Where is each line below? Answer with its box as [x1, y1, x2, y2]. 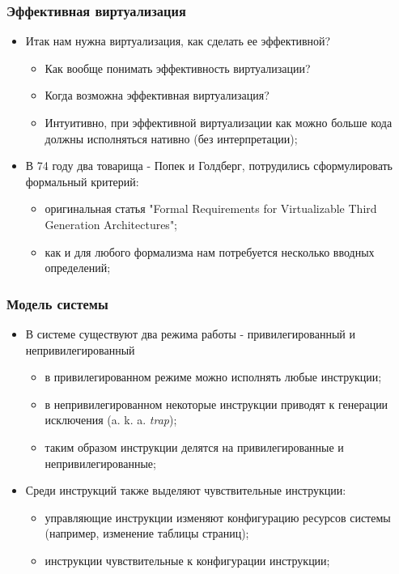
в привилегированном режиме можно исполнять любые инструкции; [45, 368, 382, 385]
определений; [45, 259, 111, 276]
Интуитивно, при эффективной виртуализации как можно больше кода [45, 114, 393, 130]
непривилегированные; [45, 454, 156, 471]
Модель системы [6, 293, 108, 313]
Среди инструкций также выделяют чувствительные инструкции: [25, 482, 346, 499]
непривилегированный [25, 341, 135, 358]
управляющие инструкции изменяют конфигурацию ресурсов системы [45, 508, 391, 525]
